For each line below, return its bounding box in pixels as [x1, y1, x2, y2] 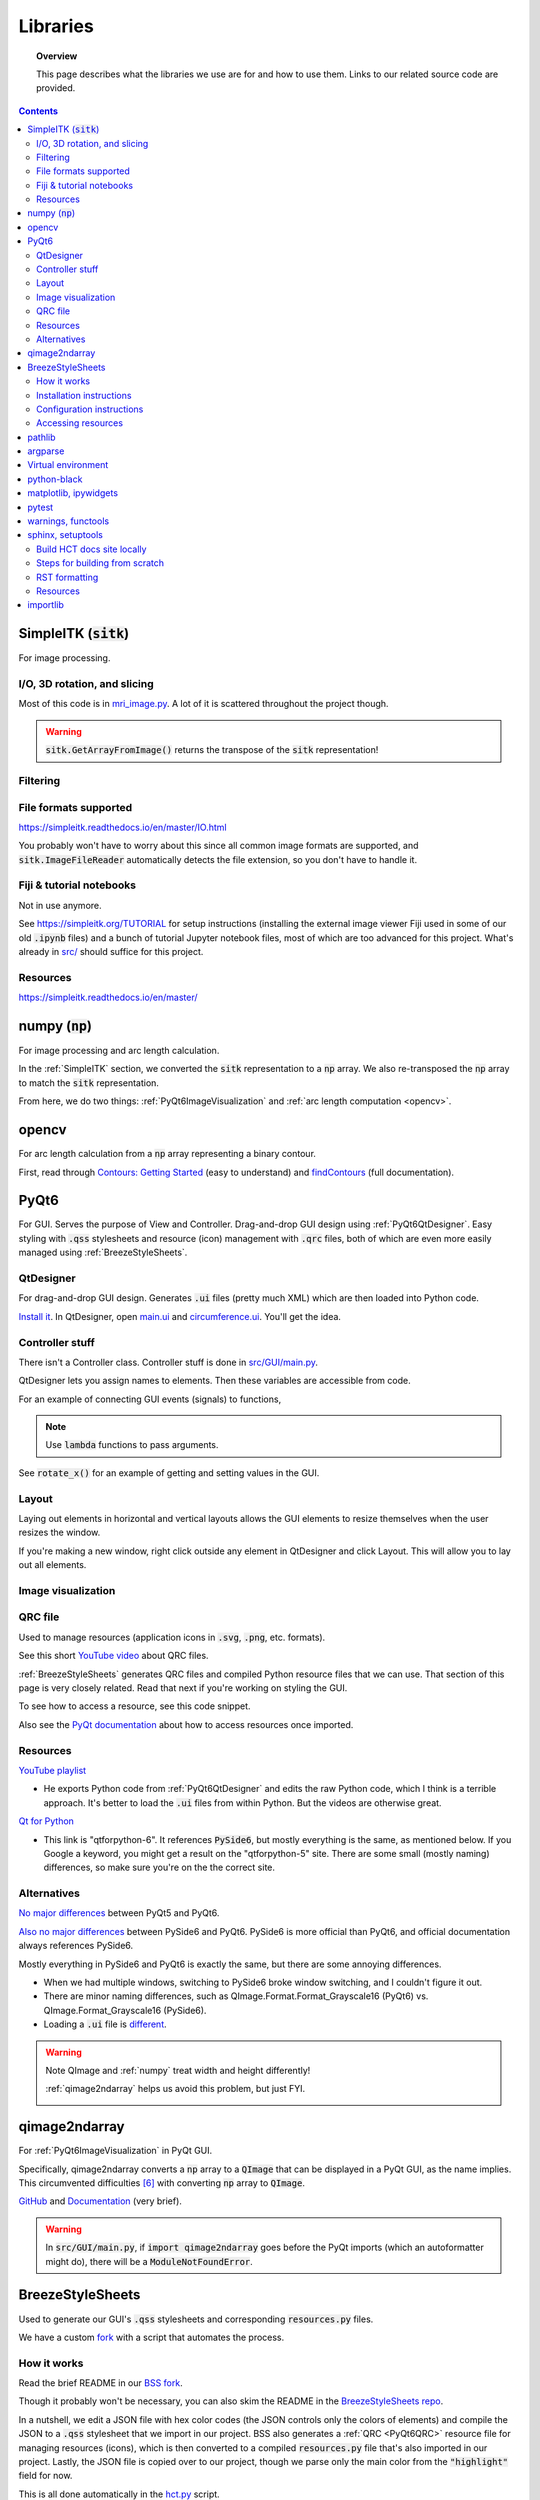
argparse [27, 445, 65, 457]
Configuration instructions [36, 403, 144, 415]
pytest [27, 501, 54, 513]
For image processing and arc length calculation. [18, 1045, 220, 1057]
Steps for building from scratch [36, 557, 165, 569]
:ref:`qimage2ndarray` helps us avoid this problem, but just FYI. [45, 2083, 306, 2095]
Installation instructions [36, 389, 132, 401]
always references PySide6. [18, 1940, 134, 1952]
